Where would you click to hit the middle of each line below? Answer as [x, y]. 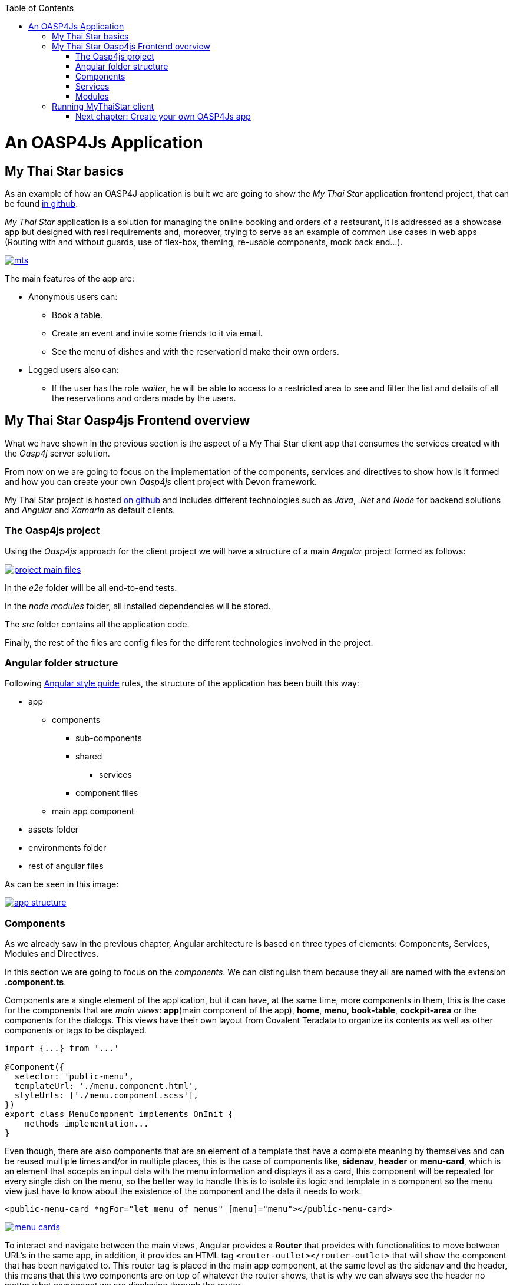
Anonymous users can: [73, 296]
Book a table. [77, 315]
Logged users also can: [74, 369]
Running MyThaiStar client [103, 106]
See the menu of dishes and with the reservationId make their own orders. [196, 351]
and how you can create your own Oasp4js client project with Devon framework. [161, 481]
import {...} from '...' [62, 1048]
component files [107, 793]
